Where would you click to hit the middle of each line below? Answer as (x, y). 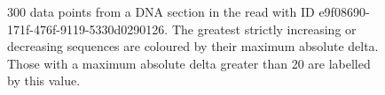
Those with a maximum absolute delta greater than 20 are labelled (189, 63)
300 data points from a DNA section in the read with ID (161, 11)
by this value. (44, 80)
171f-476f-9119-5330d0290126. (88, 29)
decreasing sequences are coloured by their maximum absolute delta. (193, 46)
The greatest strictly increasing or (264, 29)
